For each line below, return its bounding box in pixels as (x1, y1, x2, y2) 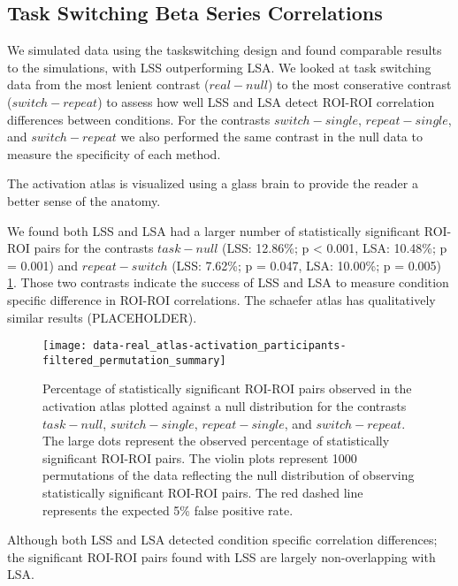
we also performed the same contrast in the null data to (120, 127, 423, 146)
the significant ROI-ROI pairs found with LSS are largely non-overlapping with (7, 547, 436, 566)
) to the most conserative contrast (267, 75, 452, 94)
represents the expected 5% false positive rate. (42, 500, 294, 519)
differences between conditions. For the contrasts (7, 110, 271, 128)
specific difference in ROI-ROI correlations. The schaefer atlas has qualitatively (7, 290, 436, 308)
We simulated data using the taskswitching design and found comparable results (7, 41, 442, 59)
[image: (42, 339, 88, 353)
